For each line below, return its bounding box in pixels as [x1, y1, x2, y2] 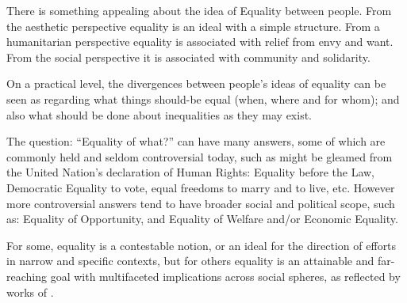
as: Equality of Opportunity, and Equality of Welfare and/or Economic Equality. [6, 210, 398, 227]
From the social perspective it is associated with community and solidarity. [6, 48, 371, 65]
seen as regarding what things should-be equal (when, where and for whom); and [6, 90, 400, 107]
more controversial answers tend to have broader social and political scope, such [6, 195, 395, 211]
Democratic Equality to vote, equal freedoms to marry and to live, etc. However [6, 179, 395, 195]
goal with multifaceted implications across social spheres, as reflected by [50, 267, 401, 284]
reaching [6, 267, 47, 284]
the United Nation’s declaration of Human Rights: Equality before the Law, [6, 164, 375, 180]
